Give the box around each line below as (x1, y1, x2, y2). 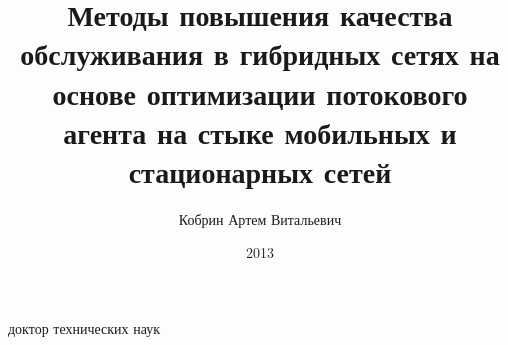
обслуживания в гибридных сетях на (20, 33, 500, 74)
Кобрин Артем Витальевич (178, 208, 342, 229)
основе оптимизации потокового (52, 72, 468, 113)
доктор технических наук (8, 318, 161, 339)
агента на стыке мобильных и (63, 111, 457, 152)
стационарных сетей (128, 150, 392, 191)
